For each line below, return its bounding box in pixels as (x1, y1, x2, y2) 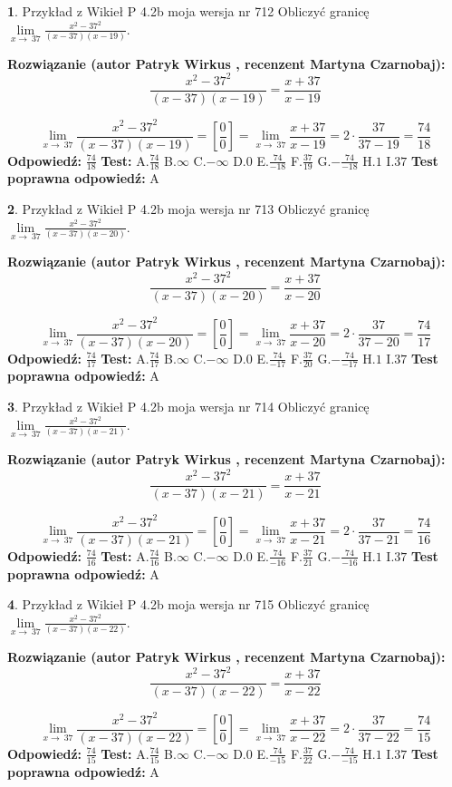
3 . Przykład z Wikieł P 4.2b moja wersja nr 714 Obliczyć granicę (7, 397, 370, 416)
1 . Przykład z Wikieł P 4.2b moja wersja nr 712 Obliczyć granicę (7, 2, 370, 20)
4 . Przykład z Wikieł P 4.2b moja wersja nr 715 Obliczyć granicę (7, 595, 370, 614)
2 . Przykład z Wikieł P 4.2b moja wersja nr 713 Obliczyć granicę (7, 199, 370, 219)
